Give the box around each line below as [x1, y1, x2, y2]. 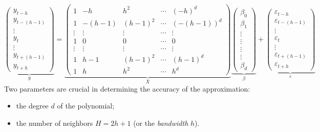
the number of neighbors [16, 117, 93, 128]
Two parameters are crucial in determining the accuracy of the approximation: [4, 83, 250, 94]
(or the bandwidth [133, 117, 188, 128]
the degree [16, 100, 49, 111]
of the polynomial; [57, 100, 115, 111]
